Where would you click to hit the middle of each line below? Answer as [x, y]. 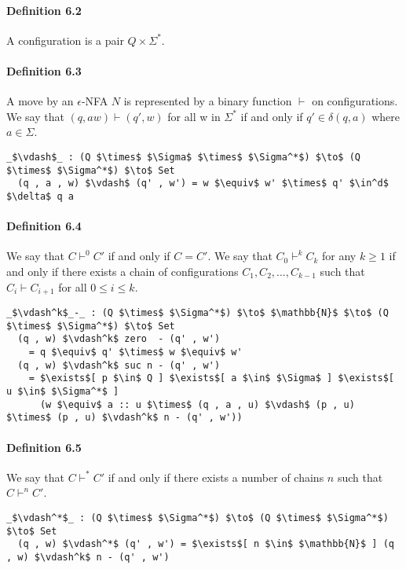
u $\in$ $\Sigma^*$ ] [63, 391]
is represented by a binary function [208, 101]
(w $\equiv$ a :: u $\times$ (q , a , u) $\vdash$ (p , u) [197, 404]
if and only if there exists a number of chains [216, 477]
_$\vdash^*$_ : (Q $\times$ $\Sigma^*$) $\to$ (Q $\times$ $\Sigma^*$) [198, 518]
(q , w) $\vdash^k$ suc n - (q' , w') [119, 365]
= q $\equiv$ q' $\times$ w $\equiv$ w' [135, 352]
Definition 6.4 [44, 226]
